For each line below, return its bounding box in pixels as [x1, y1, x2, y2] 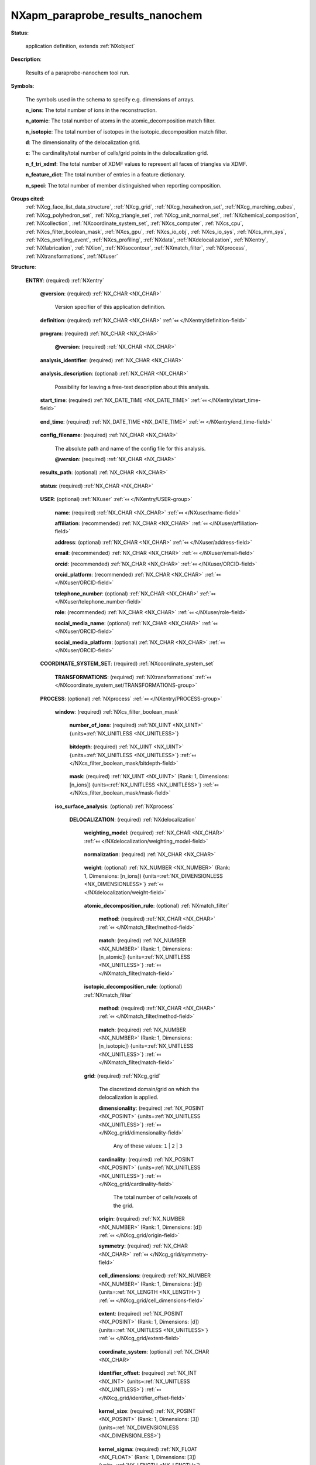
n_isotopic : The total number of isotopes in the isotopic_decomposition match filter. [25, 128, 228, 135]
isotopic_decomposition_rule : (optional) [84, 983, 183, 990]
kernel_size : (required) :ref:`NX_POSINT [98, 1407, 196, 1415]
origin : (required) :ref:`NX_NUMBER [98, 1215, 185, 1222]
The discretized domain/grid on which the [98, 1086, 200, 1093]
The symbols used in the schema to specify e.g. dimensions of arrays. [25, 96, 195, 103]
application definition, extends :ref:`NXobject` [25, 42, 135, 49]
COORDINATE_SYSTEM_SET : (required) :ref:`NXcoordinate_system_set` [40, 660, 215, 667]
